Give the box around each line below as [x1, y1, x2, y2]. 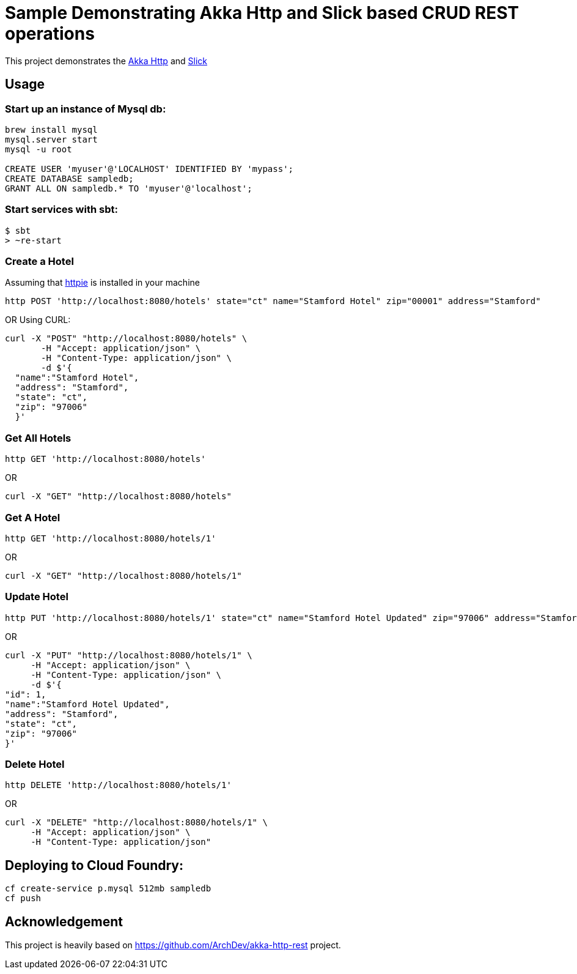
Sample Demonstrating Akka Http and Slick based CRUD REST [5, 2, 519, 23]
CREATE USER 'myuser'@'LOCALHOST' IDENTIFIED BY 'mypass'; [5, 163, 294, 174]
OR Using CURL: [5, 314, 71, 325]
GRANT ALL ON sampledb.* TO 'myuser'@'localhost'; [5, 183, 252, 193]
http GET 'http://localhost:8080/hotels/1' [5, 533, 216, 543]
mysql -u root [5, 144, 72, 154]
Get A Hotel [5, 511, 61, 524]
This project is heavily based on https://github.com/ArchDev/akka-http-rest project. [5, 940, 341, 951]
